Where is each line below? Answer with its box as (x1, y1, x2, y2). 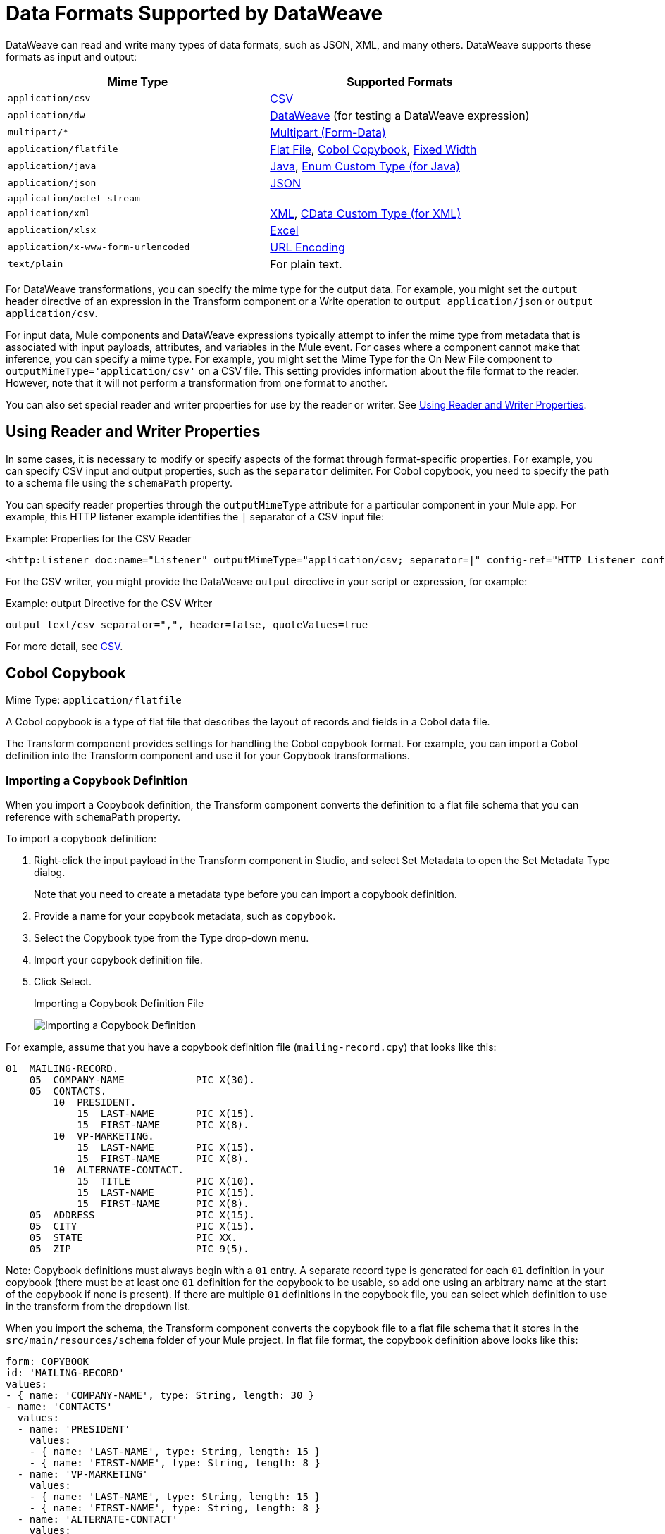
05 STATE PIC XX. (29, 1232, 237, 1244)
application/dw (8, 110, 85, 121)
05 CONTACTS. (29, 1085, 107, 1097)
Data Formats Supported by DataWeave (6, 1, 383, 25)
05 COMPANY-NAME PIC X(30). (29, 1074, 256, 1086)
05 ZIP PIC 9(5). (29, 1243, 249, 1255)
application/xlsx (8, 225, 97, 236)
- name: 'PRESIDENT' (17, 1423, 131, 1435)
